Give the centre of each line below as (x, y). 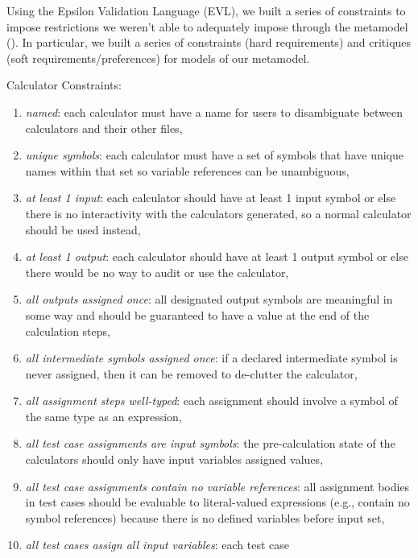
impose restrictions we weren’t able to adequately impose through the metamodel (207, 26)
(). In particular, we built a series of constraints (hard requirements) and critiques (209, 42)
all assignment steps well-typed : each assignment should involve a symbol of (211, 401)
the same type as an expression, (103, 416)
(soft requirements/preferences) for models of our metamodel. (158, 58)
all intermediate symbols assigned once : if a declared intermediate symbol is (211, 358)
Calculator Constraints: (64, 85)
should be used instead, (83, 229)
